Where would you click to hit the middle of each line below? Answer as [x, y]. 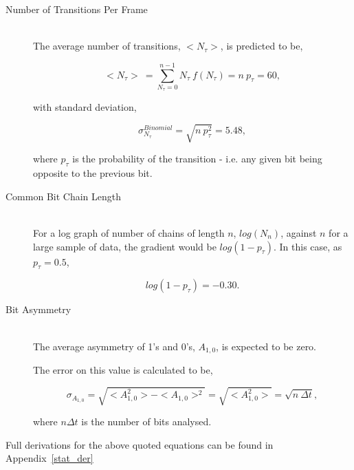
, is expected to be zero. [266, 346]
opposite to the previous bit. [93, 173]
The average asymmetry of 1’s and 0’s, [114, 346]
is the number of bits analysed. [146, 421]
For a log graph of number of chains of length [129, 233]
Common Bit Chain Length [63, 196]
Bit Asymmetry [38, 309]
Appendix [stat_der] [49, 458]
